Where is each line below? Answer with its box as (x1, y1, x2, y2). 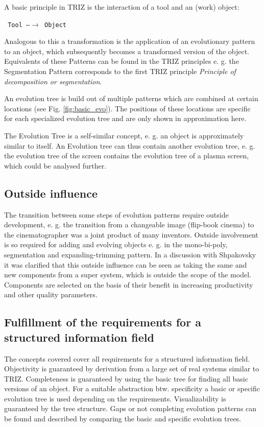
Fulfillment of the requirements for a (4, 314, 201, 330)
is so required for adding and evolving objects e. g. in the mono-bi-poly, (4, 239, 228, 250)
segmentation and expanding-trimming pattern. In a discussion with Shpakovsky (4, 249, 256, 259)
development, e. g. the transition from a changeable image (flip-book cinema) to (4, 219, 254, 230)
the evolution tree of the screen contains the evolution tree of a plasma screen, (4, 150, 249, 161)
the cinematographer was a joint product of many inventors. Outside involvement (4, 229, 258, 240)
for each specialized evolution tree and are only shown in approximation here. (4, 113, 247, 124)
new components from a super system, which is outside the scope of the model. (4, 269, 251, 280)
